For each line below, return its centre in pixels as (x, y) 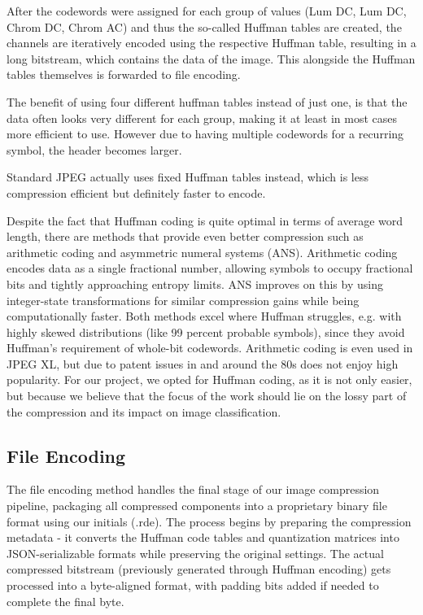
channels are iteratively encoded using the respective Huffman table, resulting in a (211, 43)
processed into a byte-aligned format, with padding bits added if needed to (193, 585)
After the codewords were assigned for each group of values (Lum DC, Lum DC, (207, 11)
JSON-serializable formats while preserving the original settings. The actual (195, 553)
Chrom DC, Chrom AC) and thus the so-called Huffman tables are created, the (204, 26)
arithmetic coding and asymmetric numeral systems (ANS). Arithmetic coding (202, 252)
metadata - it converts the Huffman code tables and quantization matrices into (203, 537)
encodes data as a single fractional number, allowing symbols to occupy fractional (210, 268)
